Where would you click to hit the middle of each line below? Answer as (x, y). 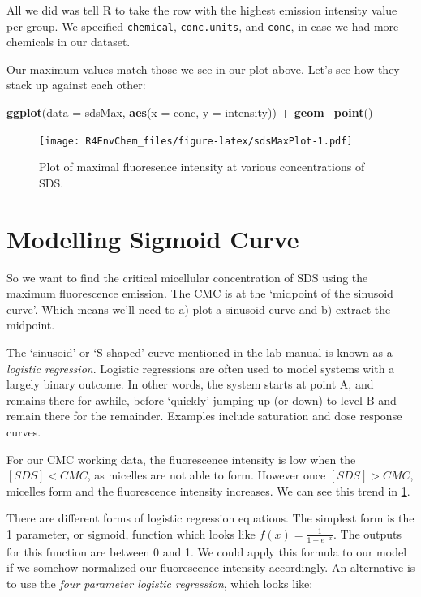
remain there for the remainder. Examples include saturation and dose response (204, 416)
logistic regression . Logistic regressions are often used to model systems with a (201, 368)
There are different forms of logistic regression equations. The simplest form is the (210, 518)
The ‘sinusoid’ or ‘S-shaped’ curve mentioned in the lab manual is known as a (200, 352)
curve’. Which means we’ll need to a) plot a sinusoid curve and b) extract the (199, 309)
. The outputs (367, 533)
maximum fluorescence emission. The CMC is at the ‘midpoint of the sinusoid (200, 293)
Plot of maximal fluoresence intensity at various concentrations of (202, 167)
